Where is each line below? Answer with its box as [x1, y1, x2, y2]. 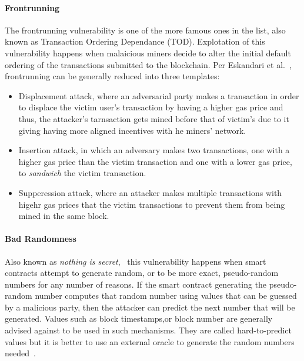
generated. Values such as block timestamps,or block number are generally [5, 312, 273, 325]
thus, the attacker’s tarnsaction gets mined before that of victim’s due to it [18, 112, 289, 124]
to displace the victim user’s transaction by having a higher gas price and [18, 101, 283, 113]
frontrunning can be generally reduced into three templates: [5, 70, 220, 82]
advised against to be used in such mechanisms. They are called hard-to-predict [5, 324, 292, 336]
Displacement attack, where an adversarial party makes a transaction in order [18, 89, 299, 102]
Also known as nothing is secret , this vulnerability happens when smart [5, 255, 266, 267]
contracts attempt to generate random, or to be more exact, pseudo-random [5, 266, 279, 279]
